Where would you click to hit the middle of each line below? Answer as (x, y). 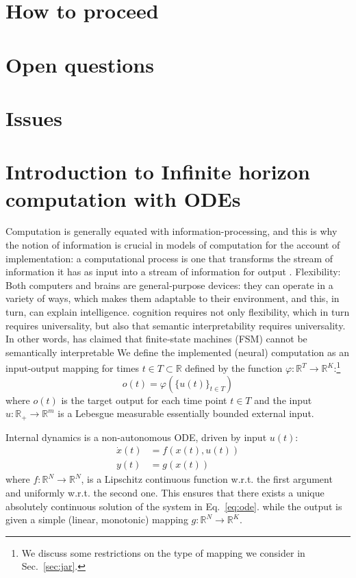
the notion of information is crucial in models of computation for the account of (173, 245)
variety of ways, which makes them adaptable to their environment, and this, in (173, 298)
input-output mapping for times (72, 368)
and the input (283, 400)
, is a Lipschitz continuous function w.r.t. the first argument (207, 479)
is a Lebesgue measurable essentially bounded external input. (186, 413)
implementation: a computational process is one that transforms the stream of (169, 258)
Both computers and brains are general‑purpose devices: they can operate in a (169, 285)
